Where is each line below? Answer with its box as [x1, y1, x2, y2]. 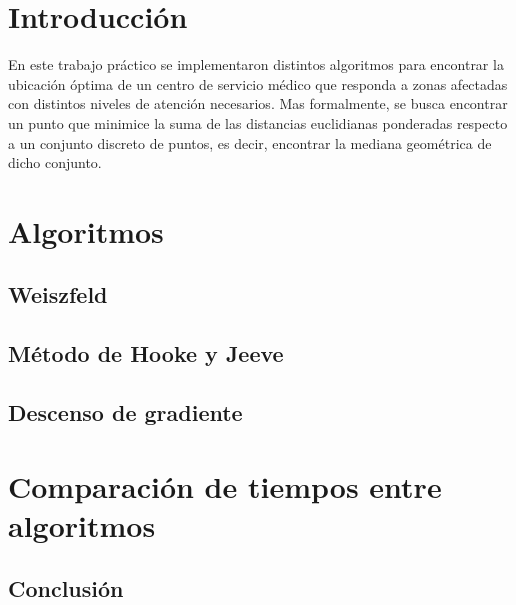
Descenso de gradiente [8, 397, 243, 428]
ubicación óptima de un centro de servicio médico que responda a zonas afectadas [8, 73, 508, 94]
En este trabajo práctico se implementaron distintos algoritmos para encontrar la [8, 54, 504, 75]
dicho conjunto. [8, 152, 102, 173]
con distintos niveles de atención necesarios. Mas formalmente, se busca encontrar [8, 93, 508, 114]
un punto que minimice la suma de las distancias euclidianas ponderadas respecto [8, 112, 508, 133]
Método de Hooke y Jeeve [8, 338, 284, 369]
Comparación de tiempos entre [8, 465, 442, 506]
